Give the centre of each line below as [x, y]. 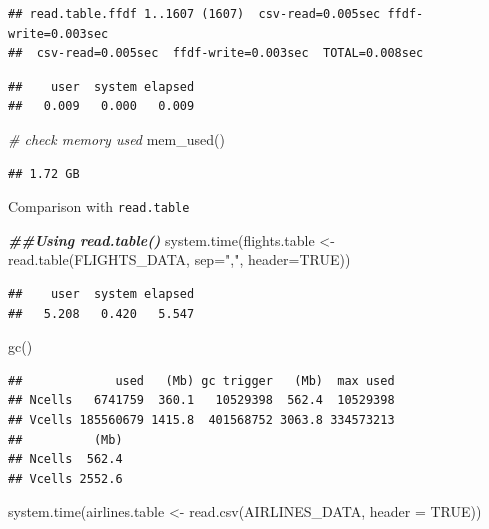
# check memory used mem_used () [116, 138]
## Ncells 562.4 [65, 459]
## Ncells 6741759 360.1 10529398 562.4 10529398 [201, 400]
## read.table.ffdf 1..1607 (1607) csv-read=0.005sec [194, 14]
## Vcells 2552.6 [65, 478]
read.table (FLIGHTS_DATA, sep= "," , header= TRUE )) [179, 259]
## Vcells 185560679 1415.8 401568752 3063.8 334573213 [201, 419]
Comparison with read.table [99, 206]
